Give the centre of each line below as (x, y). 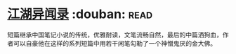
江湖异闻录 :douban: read (80, 14)
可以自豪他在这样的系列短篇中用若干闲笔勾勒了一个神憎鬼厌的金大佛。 (114, 43)
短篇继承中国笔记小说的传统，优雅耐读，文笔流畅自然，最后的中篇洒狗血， (115, 35)
